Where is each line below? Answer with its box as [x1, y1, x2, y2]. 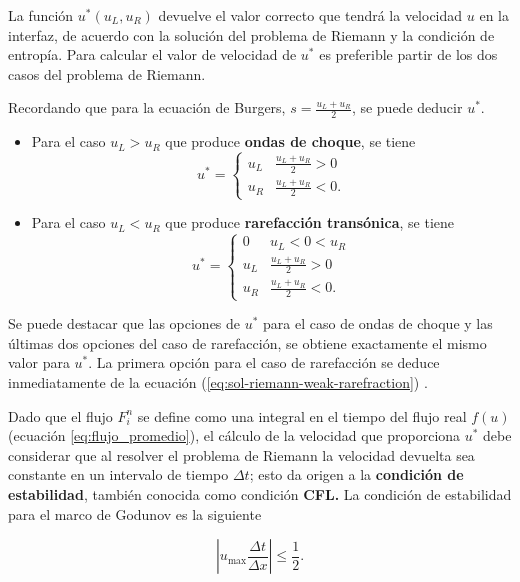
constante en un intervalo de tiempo [8, 464, 229, 485]
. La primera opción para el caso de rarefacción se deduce [88, 352, 440, 373]
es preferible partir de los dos [319, 44, 498, 65]
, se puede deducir [351, 97, 463, 118]
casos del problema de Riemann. [8, 63, 206, 84]
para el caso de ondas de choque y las [263, 313, 493, 334]
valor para [8, 352, 70, 373]
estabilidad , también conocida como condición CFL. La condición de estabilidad [8, 483, 512, 504]
